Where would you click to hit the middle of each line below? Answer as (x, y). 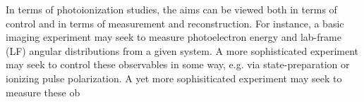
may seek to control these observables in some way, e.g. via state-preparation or (178, 64)
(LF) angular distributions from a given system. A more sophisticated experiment (182, 50)
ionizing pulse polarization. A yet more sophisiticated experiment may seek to (174, 78)
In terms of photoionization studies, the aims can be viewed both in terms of (171, 9)
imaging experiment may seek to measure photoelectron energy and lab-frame (174, 37)
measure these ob (43, 92)
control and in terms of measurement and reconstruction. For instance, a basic (175, 23)
